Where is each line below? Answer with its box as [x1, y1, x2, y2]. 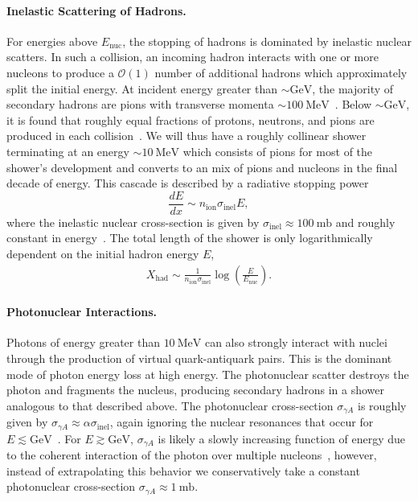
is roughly [358, 397, 407, 414]
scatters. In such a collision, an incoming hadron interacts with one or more [6, 48, 379, 65]
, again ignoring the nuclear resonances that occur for [109, 414, 374, 430]
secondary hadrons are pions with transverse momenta [6, 96, 274, 113]
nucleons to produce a [6, 64, 114, 80]
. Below [334, 96, 372, 113]
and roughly [335, 213, 395, 230]
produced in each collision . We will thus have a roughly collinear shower [6, 127, 367, 144]
